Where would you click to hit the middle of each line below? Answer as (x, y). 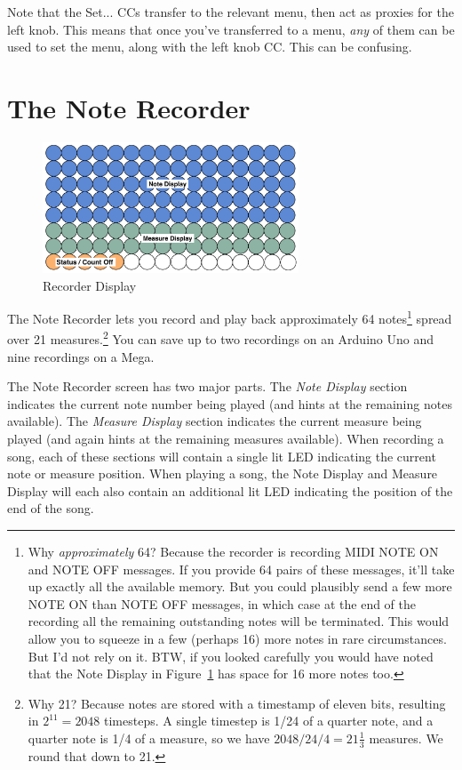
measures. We (406, 738)
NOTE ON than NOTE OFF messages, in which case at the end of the (222, 603)
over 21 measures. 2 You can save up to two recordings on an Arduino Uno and (221, 338)
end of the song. (51, 508)
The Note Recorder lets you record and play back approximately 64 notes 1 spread (230, 317)
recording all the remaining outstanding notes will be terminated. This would (239, 621)
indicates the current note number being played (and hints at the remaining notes (230, 403)
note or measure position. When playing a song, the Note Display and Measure (223, 473)
